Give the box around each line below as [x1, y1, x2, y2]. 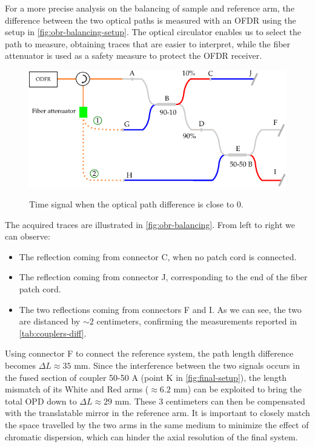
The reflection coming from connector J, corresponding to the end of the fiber [19, 271, 308, 283]
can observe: [5, 230, 50, 243]
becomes [5, 358, 36, 371]
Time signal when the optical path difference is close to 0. [29, 198, 244, 210]
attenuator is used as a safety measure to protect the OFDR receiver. [5, 49, 262, 62]
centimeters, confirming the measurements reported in [96, 315, 297, 328]
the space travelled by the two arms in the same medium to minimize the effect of [5, 418, 309, 431]
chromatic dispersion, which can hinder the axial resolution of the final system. [5, 430, 298, 443]
